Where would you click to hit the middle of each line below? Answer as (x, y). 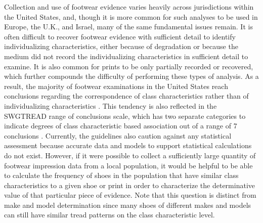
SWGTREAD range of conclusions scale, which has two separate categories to (125, 116)
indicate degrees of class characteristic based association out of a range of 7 (121, 126)
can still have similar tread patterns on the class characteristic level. (109, 215)
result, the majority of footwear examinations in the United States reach (116, 86)
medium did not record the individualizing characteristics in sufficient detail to (126, 56)
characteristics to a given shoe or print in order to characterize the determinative (129, 185)
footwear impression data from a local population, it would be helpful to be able (128, 165)
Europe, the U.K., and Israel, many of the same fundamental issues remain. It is (128, 27)
